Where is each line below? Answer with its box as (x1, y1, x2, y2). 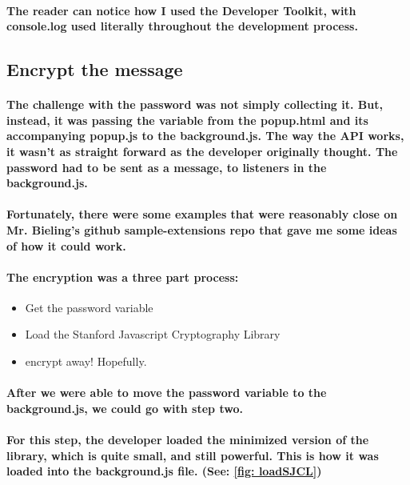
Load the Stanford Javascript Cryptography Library (25, 326, 281, 343)
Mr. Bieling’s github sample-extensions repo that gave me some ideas (6, 221, 397, 238)
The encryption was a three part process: (6, 268, 239, 285)
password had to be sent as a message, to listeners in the (6, 158, 327, 175)
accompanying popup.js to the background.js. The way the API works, (6, 127, 404, 144)
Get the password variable (25, 299, 153, 315)
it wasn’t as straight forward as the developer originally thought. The (6, 142, 398, 159)
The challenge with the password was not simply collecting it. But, (6, 96, 383, 113)
